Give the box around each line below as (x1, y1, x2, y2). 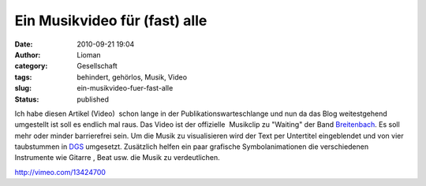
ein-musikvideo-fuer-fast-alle (77, 84, 174, 93)
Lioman (77, 50, 102, 59)
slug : (14, 84, 32, 93)
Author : (14, 50, 41, 59)
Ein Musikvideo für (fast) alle (14, 12, 207, 29)
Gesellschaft (77, 61, 118, 71)
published (77, 95, 110, 104)
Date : (14, 39, 33, 49)
